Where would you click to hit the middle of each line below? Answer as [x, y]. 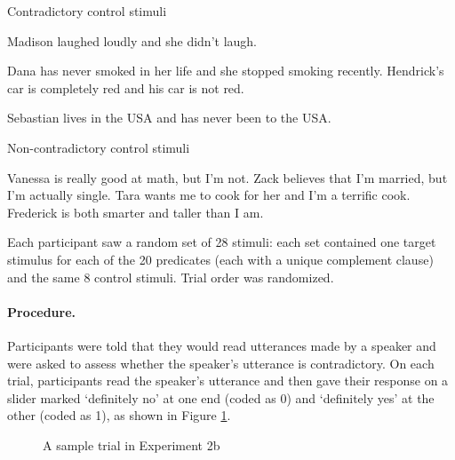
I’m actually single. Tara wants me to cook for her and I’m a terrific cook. [209, 195]
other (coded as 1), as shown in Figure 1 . [119, 415]
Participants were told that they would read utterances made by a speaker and [222, 345]
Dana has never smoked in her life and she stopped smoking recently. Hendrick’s [226, 71]
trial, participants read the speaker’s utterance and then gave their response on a [228, 381]
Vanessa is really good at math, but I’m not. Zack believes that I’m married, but [227, 177]
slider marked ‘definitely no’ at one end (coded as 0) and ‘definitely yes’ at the [221, 397]
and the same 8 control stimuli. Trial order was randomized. [171, 277]
